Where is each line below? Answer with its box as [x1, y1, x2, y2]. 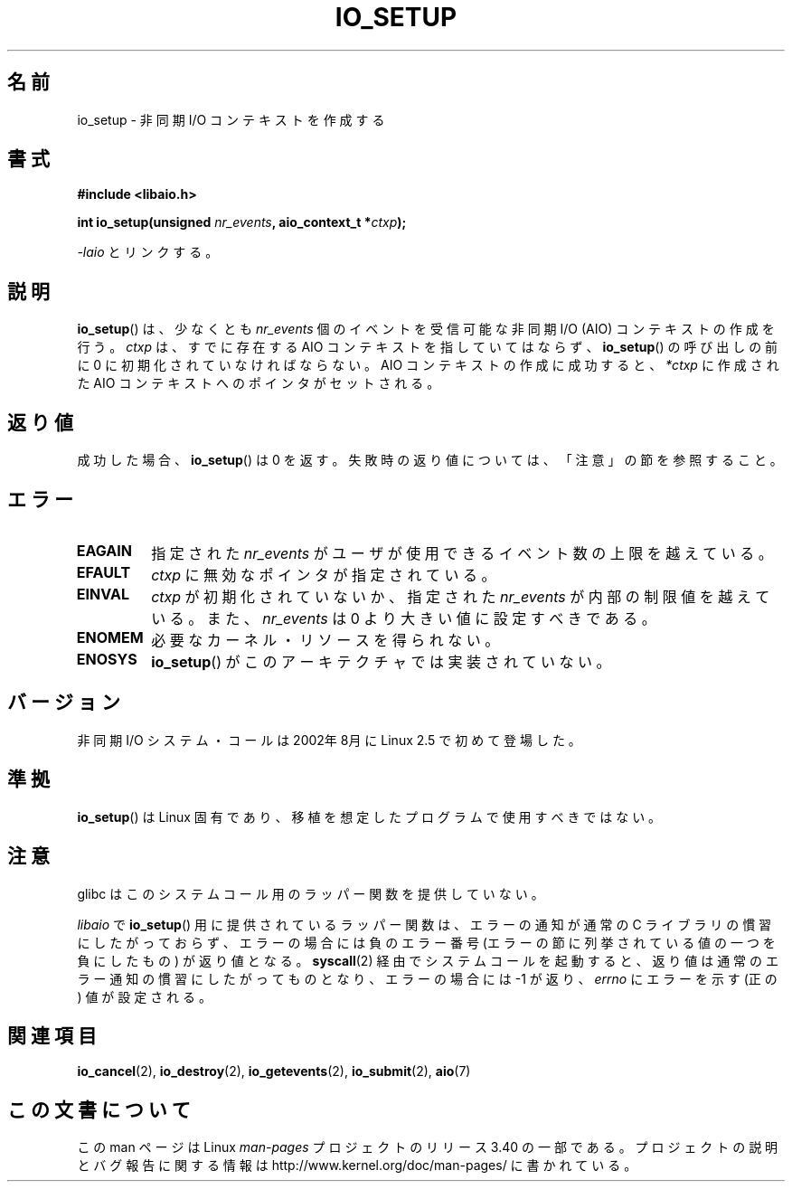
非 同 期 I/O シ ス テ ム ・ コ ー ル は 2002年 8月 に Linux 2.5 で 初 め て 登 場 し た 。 [77, 731, 581, 748]
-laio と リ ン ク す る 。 [77, 244, 219, 260]
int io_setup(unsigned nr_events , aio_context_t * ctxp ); [77, 214, 407, 231]
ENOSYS [76, 649, 137, 668]
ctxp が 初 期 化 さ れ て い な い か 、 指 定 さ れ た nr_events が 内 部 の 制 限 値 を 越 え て [151, 587, 770, 606]
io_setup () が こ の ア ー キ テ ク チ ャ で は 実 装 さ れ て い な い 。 [151, 652, 611, 671]
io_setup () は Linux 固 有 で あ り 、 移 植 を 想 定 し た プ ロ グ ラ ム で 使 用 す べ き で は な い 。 [77, 808, 662, 825]
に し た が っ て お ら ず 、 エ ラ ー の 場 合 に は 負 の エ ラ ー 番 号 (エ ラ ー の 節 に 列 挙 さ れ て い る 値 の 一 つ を [77, 934, 776, 950]
